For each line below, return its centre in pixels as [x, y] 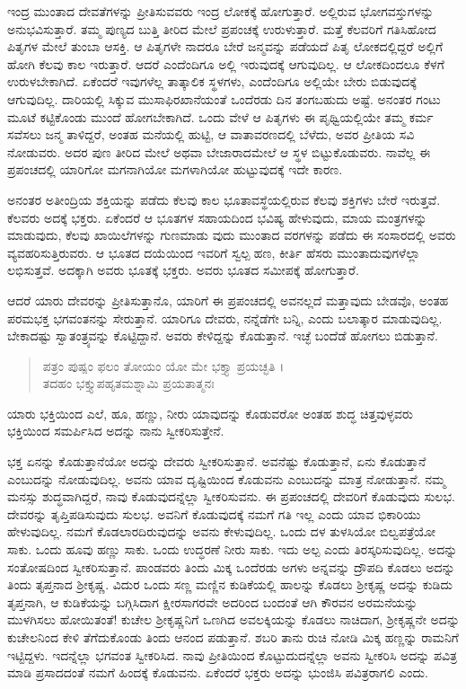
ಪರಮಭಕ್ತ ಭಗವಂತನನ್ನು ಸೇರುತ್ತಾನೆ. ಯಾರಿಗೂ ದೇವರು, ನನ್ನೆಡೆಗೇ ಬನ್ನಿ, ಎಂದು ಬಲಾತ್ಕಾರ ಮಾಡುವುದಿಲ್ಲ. [225, 318]
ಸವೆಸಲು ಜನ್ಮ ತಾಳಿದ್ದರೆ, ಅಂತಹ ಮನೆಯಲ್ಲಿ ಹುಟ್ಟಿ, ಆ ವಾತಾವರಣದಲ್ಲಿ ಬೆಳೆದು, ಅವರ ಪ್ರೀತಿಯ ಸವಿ [211, 134]
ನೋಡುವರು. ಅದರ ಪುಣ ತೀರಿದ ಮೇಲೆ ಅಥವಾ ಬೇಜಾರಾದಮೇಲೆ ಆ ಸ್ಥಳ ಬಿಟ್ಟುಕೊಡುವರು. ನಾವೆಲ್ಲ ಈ [219, 151]
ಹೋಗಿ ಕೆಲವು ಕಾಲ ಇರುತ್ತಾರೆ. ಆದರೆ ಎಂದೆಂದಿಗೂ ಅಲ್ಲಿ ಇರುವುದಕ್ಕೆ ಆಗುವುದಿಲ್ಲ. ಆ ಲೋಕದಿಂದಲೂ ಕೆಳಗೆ [226, 63]
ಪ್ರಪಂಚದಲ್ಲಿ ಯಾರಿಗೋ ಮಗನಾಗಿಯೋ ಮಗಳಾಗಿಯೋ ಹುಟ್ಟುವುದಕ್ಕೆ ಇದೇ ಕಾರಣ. [175, 169]
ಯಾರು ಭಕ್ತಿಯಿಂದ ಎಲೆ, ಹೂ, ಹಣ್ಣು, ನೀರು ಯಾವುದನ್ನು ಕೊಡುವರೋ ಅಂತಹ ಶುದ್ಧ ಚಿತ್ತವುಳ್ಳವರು [210, 413]
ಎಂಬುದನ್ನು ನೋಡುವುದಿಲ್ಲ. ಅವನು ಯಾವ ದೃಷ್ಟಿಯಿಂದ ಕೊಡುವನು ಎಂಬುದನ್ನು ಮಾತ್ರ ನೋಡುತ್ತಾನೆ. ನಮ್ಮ [227, 478]
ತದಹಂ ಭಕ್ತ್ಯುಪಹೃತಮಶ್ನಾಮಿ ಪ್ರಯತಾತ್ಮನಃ [128, 383]
